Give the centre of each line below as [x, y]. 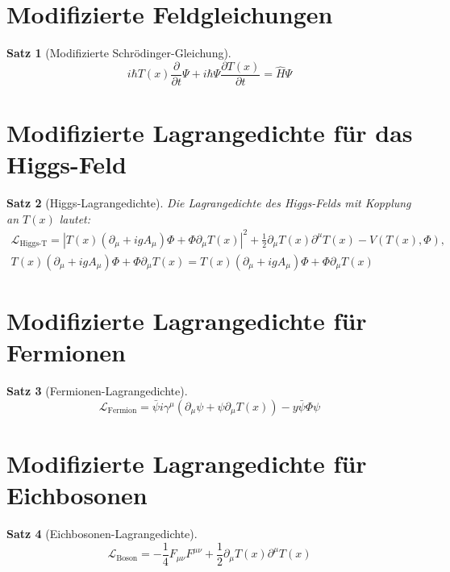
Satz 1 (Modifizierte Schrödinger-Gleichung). [119, 53]
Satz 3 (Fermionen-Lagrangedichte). [97, 391]
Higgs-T [33, 244]
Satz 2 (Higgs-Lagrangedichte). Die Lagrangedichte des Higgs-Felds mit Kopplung [209, 203]
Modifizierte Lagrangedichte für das [210, 132]
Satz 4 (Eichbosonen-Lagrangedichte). [102, 534]
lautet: [75, 218]
